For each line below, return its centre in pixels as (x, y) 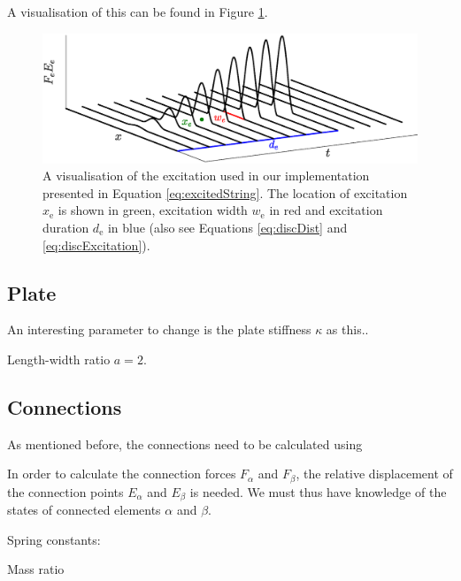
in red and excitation (326, 210)
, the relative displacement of (374, 474)
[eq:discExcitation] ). (96, 245)
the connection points (65, 491)
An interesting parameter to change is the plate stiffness (159, 329)
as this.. (347, 329)
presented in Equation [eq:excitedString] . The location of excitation (225, 192)
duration (66, 227)
